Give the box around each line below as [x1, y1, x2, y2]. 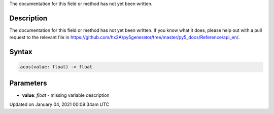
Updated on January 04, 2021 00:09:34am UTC [9, 101, 109, 107]
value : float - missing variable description [22, 92, 110, 98]
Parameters [9, 79, 47, 87]
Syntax [9, 48, 32, 56]
